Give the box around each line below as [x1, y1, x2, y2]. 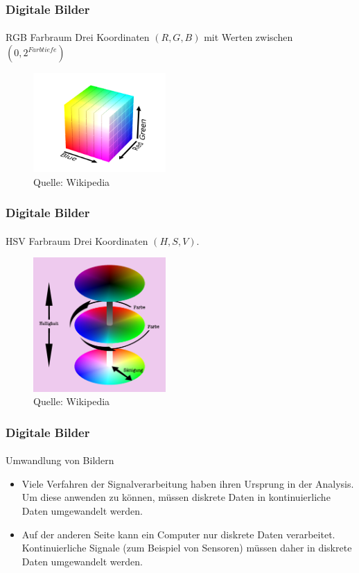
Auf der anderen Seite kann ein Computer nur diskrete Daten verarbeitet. [21, 527, 335, 541]
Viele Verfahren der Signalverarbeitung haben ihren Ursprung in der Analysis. [21, 476, 354, 490]
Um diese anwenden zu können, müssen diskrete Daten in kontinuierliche [21, 490, 331, 504]
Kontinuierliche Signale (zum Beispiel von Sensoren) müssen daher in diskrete [21, 540, 352, 555]
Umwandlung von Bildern [6, 453, 114, 468]
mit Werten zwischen [204, 30, 293, 44]
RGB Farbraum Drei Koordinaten [6, 30, 150, 44]
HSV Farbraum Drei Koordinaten [6, 233, 148, 248]
